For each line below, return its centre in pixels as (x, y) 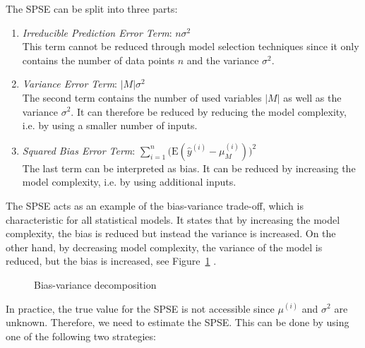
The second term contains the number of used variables (142, 97)
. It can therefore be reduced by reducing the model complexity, (209, 111)
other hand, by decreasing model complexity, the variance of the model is (164, 247)
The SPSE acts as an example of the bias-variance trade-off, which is (155, 205)
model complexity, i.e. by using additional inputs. (129, 182)
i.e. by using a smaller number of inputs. (110, 125)
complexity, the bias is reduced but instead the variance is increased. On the (171, 233)
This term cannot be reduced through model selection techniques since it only (191, 46)
